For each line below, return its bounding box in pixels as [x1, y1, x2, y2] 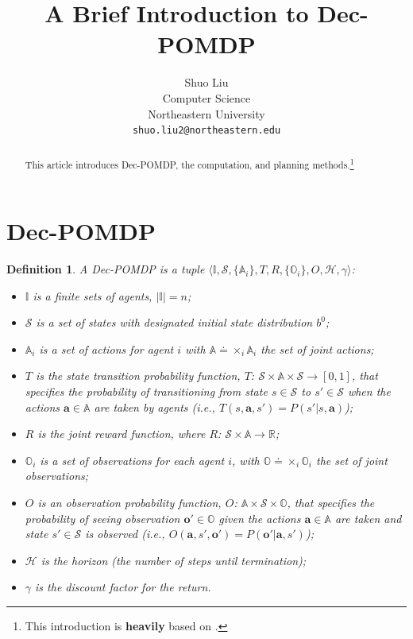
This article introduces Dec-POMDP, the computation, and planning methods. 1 [25, 155, 354, 171]
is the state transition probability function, [35, 367, 241, 384]
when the [347, 383, 391, 400]
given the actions [218, 509, 301, 526]
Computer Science [162, 89, 251, 106]
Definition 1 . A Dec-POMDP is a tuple [6, 261, 205, 277]
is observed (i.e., [85, 525, 165, 542]
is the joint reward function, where [37, 425, 206, 442]
